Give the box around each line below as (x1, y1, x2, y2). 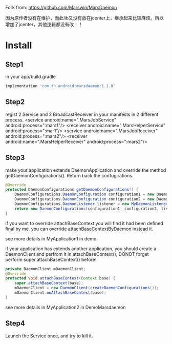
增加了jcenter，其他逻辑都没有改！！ (5, 22, 83, 27)
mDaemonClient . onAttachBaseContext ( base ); (14, 290, 106, 295)
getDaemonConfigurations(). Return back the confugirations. (5, 172, 134, 178)
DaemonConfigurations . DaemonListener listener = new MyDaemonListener (14, 201, 168, 207)
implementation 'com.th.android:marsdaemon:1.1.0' (5, 84, 116, 89)
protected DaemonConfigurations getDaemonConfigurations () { (5, 187, 139, 192)
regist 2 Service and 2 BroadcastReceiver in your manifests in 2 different (5, 111, 159, 117)
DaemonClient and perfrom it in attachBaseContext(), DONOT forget (5, 251, 149, 257)
